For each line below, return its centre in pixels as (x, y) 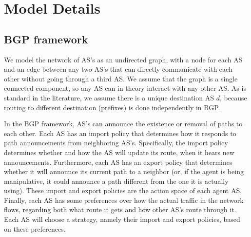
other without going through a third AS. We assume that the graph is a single (121, 78)
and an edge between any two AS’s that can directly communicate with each (118, 69)
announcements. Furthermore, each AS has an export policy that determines (118, 162)
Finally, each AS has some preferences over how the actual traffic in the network (124, 200)
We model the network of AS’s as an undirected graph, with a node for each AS (123, 59)
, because (233, 97)
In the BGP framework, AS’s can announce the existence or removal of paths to (123, 124)
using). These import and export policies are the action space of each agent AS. (123, 190)
